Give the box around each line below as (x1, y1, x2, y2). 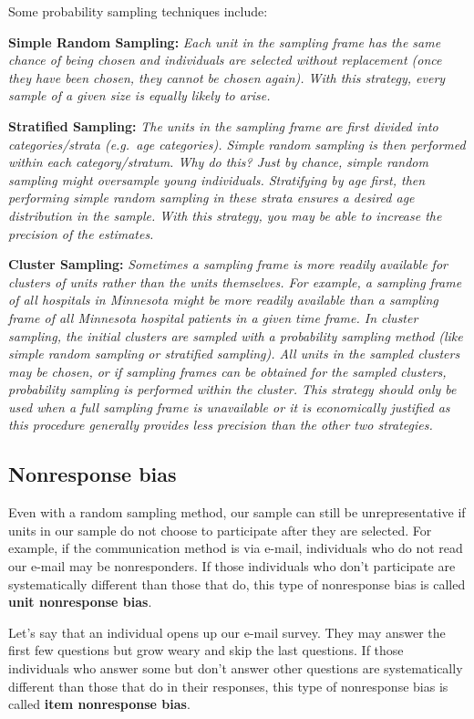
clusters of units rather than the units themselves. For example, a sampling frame (8, 272, 462, 291)
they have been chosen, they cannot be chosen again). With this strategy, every (8, 68, 446, 87)
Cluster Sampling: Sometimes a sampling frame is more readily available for (8, 255, 448, 274)
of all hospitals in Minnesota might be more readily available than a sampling (8, 290, 438, 309)
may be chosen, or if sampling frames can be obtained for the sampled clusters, (8, 361, 447, 380)
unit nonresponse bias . (8, 592, 152, 611)
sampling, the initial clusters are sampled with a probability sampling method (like (8, 326, 463, 345)
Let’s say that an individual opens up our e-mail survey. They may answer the (8, 622, 446, 641)
